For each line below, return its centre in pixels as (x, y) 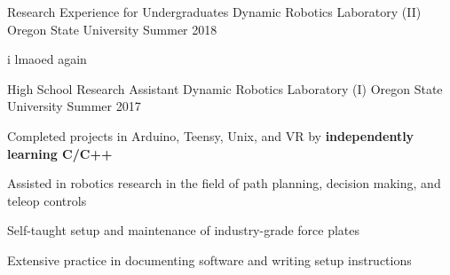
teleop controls (47, 200)
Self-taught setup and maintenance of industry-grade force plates (184, 230)
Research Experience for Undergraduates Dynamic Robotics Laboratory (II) (214, 12)
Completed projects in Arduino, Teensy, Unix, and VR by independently (211, 135)
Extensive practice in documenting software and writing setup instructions (209, 259)
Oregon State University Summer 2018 (112, 29)
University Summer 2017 (74, 106)
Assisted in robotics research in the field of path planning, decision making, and (224, 183)
